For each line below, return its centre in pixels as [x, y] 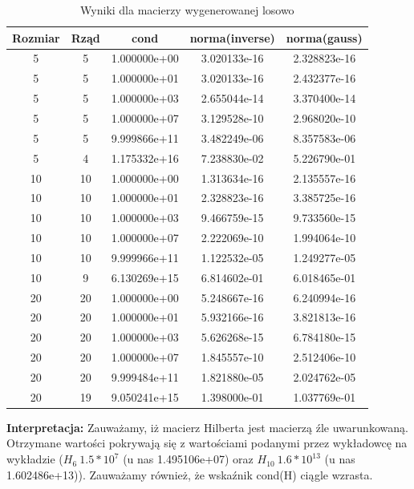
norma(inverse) [232, 37]
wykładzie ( [35, 459]
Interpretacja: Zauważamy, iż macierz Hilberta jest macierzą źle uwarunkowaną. [207, 427]
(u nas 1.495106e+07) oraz [188, 459]
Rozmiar [36, 37]
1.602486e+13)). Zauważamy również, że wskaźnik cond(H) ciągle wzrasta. [190, 474]
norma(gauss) [324, 37]
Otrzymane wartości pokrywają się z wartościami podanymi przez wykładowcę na [207, 443]
